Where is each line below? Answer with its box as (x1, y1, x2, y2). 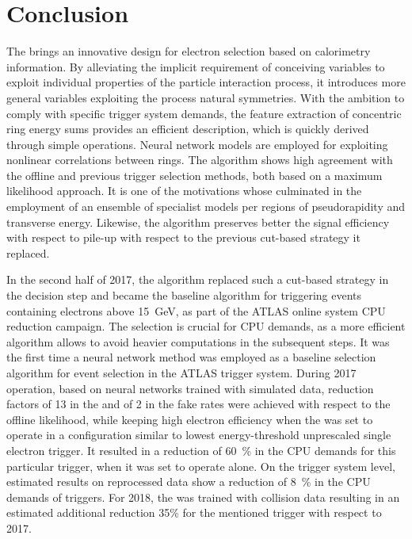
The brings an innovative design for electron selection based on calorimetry (6, 43, 371, 59)
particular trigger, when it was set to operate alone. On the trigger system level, (6, 457, 395, 474)
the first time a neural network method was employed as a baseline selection (6, 349, 376, 365)
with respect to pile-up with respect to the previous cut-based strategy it (6, 229, 360, 246)
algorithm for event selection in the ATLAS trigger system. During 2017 (6, 365, 357, 380)
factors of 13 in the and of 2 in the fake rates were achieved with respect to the (6, 396, 391, 412)
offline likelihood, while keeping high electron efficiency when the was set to (6, 411, 373, 427)
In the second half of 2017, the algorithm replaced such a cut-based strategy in (6, 271, 389, 288)
